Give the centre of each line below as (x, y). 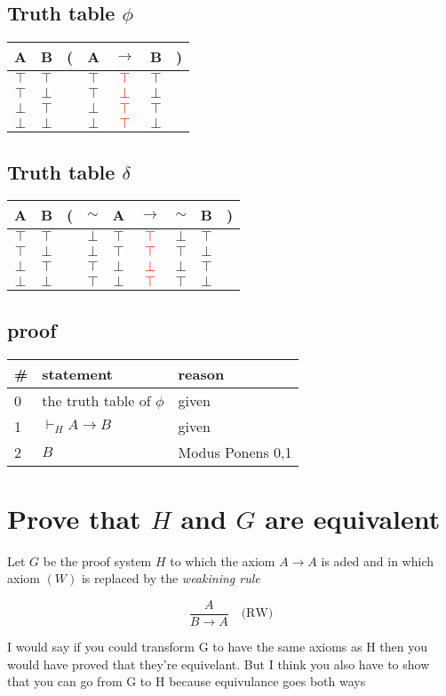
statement (77, 373)
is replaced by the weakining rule (171, 578)
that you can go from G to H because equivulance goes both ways (187, 681)
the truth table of (96, 400)
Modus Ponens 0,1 (235, 452)
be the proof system (97, 560)
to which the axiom (223, 560)
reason (201, 373)
